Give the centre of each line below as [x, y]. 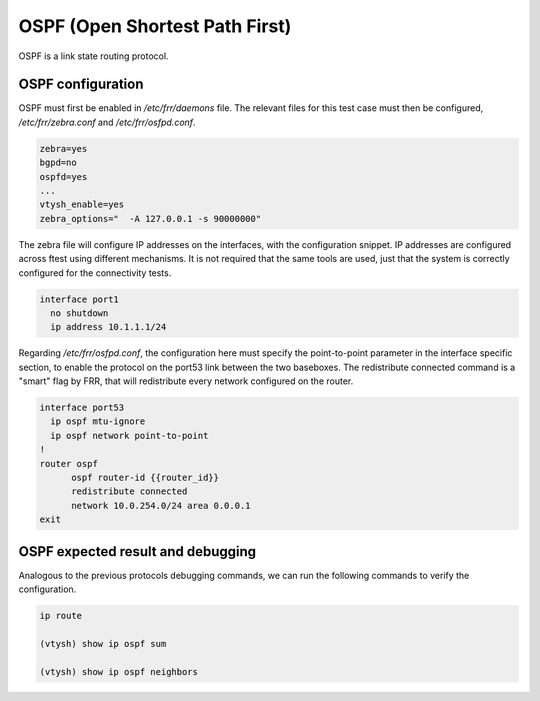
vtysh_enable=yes [82, 204]
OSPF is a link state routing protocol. [93, 56]
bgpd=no [58, 163]
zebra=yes [63, 148]
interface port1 [79, 299]
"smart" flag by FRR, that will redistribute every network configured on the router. [186, 381]
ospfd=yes [63, 176]
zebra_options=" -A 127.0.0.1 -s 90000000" [150, 218]
